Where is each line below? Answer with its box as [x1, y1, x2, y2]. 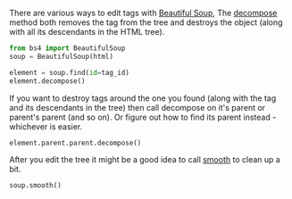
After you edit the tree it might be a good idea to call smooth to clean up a [9, 154, 281, 165]
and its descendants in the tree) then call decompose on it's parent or [9, 102, 266, 112]
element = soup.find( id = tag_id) [9, 68, 129, 77]
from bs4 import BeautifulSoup [9, 44, 126, 53]
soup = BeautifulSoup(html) [9, 52, 114, 61]
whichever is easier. [9, 120, 83, 132]
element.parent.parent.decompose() [9, 138, 142, 147]
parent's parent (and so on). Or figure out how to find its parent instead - [9, 112, 277, 122]
